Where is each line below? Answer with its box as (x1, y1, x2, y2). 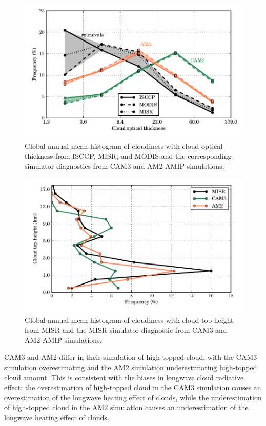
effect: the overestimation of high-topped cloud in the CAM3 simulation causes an (4, 382, 261, 393)
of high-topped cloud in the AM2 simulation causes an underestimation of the (4, 402, 249, 413)
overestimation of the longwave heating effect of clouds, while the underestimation (4, 392, 262, 402)
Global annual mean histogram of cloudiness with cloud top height (25, 314, 234, 325)
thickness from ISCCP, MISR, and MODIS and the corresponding (25, 150, 232, 161)
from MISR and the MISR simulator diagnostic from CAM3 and (25, 324, 227, 335)
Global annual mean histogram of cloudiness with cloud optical (25, 140, 223, 151)
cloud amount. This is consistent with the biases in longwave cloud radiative (4, 372, 244, 382)
